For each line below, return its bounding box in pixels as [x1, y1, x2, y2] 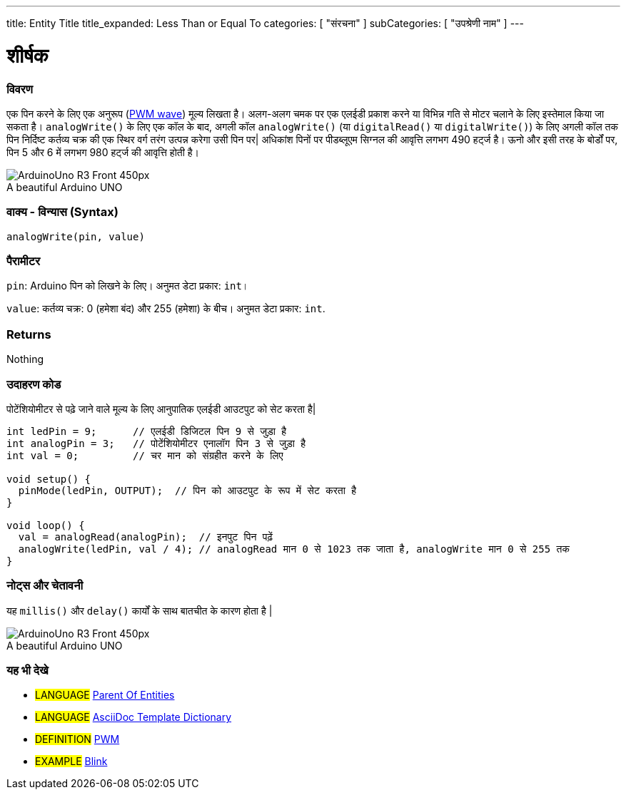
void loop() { [6, 519, 85, 531]
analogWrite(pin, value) [6, 230, 145, 242]
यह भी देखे [6, 663, 49, 677]
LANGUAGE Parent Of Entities [35, 689, 175, 702]
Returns [6, 327, 51, 342]
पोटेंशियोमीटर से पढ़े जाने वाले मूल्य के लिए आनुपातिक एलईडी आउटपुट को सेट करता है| [6, 402, 316, 415]
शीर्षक [6, 43, 49, 68]
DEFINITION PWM [35, 733, 120, 746]
